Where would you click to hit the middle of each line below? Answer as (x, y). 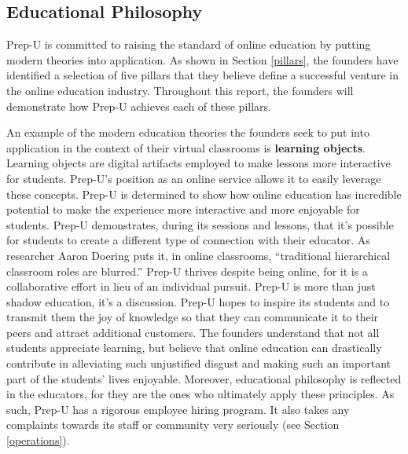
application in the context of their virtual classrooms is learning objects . (186, 147)
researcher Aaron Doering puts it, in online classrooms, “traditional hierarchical (198, 255)
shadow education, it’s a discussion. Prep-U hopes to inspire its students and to (198, 301)
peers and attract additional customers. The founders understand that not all (193, 332)
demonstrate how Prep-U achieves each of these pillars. (139, 106)
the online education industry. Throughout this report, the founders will (180, 90)
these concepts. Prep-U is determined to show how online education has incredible (204, 194)
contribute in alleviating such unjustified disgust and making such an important (198, 363)
